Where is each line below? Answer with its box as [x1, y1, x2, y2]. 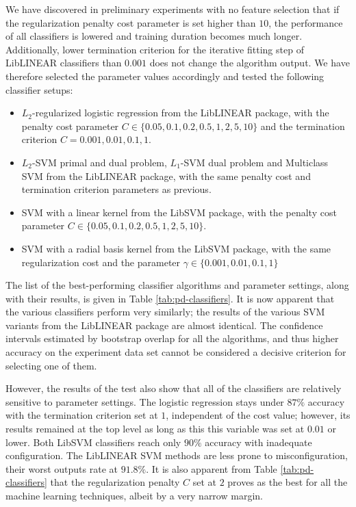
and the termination [260, 118, 345, 133]
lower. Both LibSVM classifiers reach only [5, 434, 181, 449]
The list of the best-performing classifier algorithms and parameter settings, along [5, 278, 349, 292]
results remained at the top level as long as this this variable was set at [5, 421, 305, 436]
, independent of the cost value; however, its [166, 408, 351, 422]
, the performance [268, 15, 343, 29]
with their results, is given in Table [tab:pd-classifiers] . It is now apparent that [5, 291, 335, 305]
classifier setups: [5, 82, 73, 96]
